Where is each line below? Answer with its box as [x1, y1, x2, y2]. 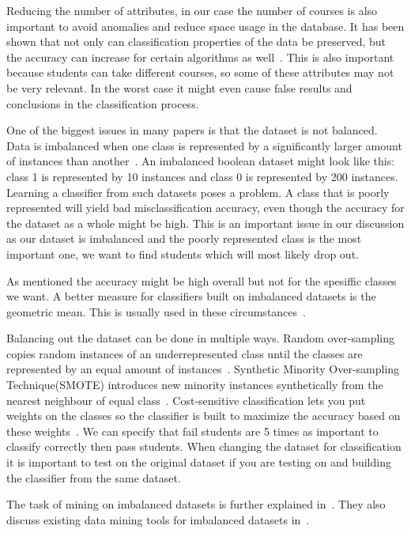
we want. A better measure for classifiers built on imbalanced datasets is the [6, 288, 376, 304]
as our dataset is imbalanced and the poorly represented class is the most [6, 230, 362, 247]
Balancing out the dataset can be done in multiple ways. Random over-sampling [6, 330, 395, 346]
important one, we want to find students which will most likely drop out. [6, 245, 359, 262]
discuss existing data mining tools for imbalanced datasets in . [6, 511, 310, 527]
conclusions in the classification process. [6, 95, 199, 112]
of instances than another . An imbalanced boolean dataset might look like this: [6, 153, 395, 169]
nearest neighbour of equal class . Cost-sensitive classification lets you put [6, 391, 366, 408]
